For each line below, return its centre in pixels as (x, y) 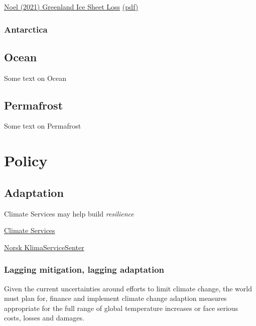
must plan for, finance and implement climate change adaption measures (115, 298)
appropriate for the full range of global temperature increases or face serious (121, 308)
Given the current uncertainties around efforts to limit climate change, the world (128, 288)
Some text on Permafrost (43, 126)
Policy (26, 160)
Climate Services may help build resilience (69, 213)
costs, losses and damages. (44, 318)
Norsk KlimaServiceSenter (44, 247)
